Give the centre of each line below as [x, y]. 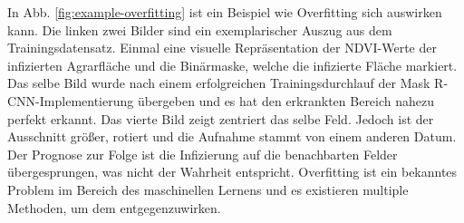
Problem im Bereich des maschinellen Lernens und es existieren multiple [208, 189]
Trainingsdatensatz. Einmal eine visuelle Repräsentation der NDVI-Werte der [222, 48]
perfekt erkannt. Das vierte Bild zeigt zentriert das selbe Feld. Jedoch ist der [221, 118]
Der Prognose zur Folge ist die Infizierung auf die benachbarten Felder [203, 154]
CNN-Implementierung [71, 100]
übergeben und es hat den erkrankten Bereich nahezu [286, 100]
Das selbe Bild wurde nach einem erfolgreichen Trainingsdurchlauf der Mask [219, 83]
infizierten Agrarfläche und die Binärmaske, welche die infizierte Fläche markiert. [232, 65]
